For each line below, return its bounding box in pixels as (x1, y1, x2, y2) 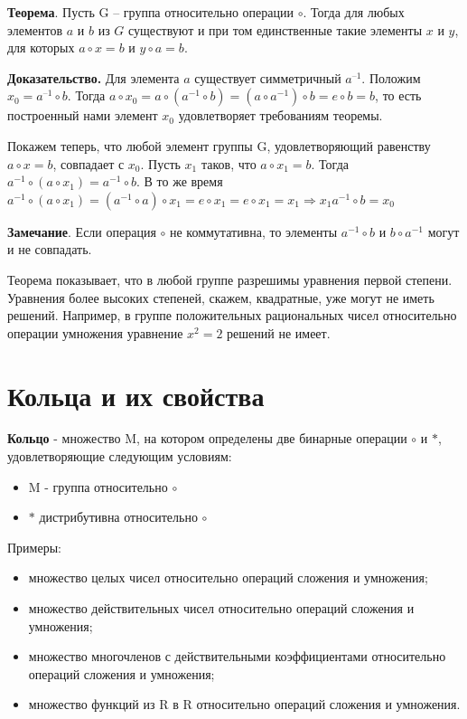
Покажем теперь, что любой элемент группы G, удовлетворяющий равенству (7, 136, 431, 155)
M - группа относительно (28, 477, 168, 496)
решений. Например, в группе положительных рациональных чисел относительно (7, 306, 457, 325)
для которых (7, 38, 75, 57)
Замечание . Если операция (7, 222, 156, 241)
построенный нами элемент (7, 106, 158, 125)
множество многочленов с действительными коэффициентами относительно (28, 647, 446, 666)
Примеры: (7, 537, 61, 556)
